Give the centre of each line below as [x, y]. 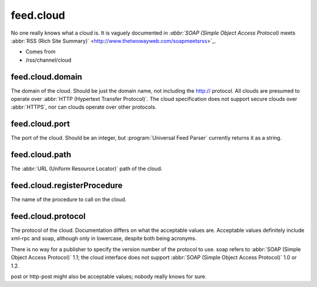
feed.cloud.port [41, 124]
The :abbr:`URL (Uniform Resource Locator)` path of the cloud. [87, 169]
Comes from [41, 52]
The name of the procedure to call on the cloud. [69, 200]
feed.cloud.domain [46, 77]
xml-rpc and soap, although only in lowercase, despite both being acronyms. [104, 238]
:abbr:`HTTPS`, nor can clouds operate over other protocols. [84, 107]
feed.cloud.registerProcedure [67, 186]
